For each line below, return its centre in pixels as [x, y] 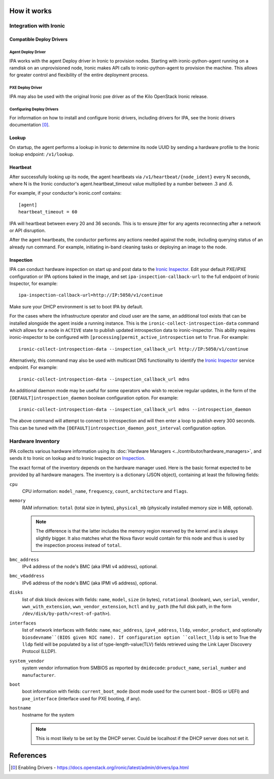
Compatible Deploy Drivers [39, 39]
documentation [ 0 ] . [30, 125]
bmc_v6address [27, 576]
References [28, 755]
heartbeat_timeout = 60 [48, 212]
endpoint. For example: [33, 367]
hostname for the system [48, 715]
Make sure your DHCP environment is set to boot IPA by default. [76, 306]
